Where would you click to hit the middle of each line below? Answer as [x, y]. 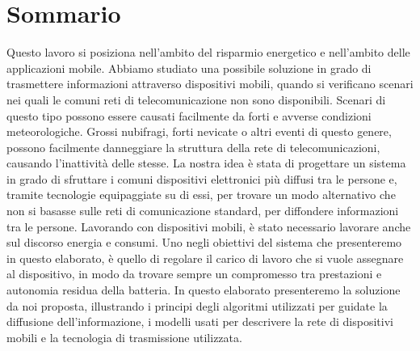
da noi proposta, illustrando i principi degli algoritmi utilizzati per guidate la [197, 305]
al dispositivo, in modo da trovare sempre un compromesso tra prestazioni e [194, 274]
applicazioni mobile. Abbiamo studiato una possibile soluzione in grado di [189, 68]
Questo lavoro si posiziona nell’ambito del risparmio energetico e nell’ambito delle [208, 52]
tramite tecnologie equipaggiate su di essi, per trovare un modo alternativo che [201, 195]
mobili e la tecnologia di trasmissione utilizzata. [124, 337]
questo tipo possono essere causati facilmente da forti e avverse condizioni [189, 115]
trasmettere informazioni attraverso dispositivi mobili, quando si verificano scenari [210, 84]
